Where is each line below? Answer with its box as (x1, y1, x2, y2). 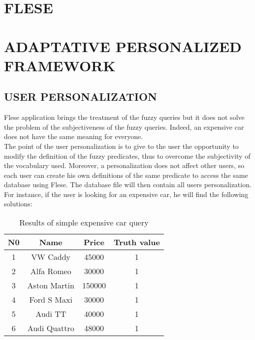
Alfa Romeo (30, 265, 71, 277)
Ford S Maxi (29, 294, 72, 306)
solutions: (4, 198, 32, 209)
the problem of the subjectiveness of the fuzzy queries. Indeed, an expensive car (4, 121, 244, 132)
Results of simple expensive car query (19, 217, 149, 228)
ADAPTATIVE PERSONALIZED (4, 36, 242, 56)
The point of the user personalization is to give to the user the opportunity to (4, 141, 239, 151)
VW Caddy (31, 251, 71, 263)
